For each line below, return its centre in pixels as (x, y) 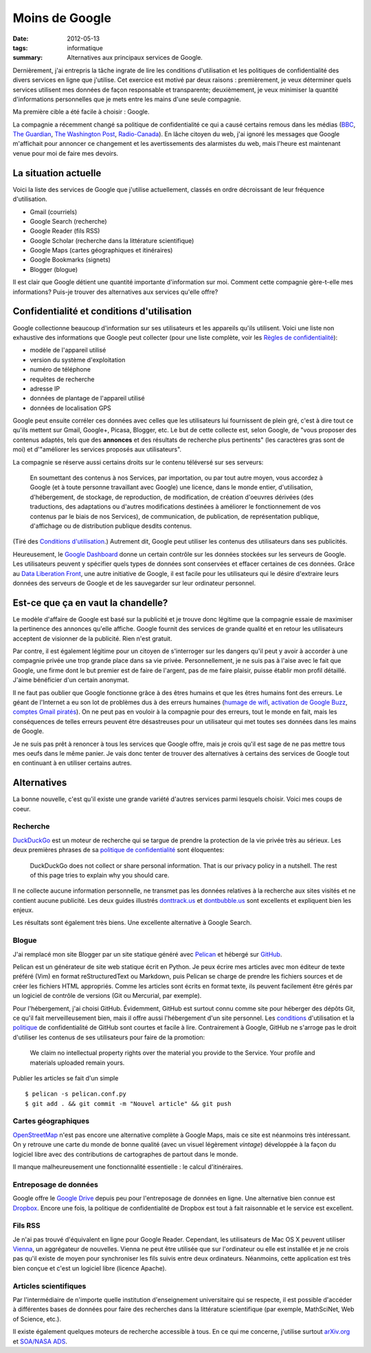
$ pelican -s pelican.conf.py (76, 1094)
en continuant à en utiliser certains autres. (72, 763)
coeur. (22, 809)
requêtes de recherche (62, 379)
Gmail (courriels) (54, 212)
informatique (85, 47)
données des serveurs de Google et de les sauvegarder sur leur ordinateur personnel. (134, 583)
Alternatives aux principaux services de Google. (135, 58)
